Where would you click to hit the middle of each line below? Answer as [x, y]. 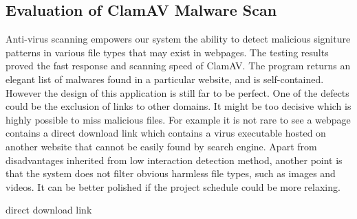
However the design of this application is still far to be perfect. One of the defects [177, 92]
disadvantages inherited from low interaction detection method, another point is [174, 160]
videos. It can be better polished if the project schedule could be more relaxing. [173, 186]
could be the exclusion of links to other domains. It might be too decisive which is [178, 106]
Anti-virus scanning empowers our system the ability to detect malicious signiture [178, 39]
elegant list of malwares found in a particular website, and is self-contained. [165, 79]
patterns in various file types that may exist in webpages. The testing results [167, 52]
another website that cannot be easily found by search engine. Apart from [161, 146]
